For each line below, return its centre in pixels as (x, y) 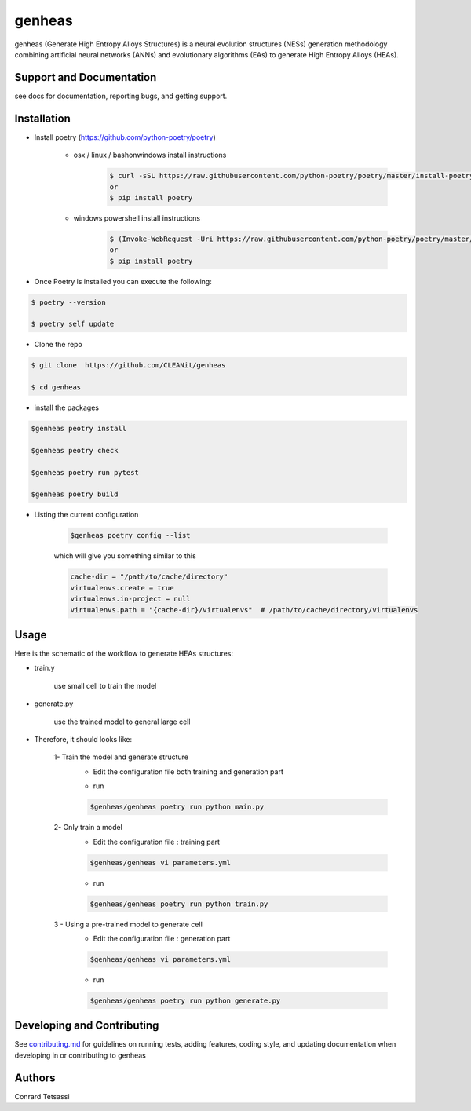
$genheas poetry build (75, 494)
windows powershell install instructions (137, 218)
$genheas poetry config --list (131, 535)
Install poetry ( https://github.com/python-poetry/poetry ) (125, 137)
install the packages (67, 407)
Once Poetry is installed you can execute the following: (123, 281)
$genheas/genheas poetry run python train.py (179, 904)
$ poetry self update (73, 324)
